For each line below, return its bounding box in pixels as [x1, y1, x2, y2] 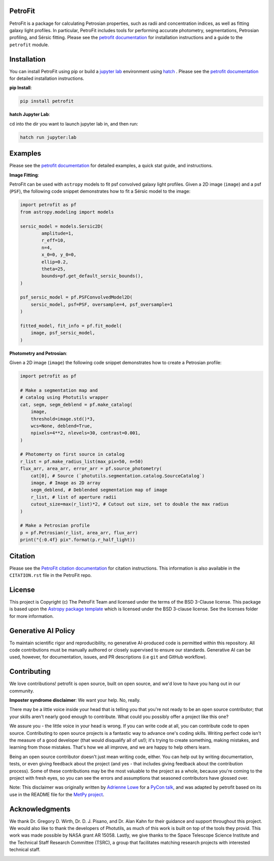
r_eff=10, [41, 237, 66, 244]
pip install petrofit [20, 98, 74, 104]
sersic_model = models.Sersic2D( [20, 223, 104, 229]
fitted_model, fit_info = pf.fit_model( [20, 323, 122, 329]
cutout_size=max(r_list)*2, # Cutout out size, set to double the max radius [30, 501, 229, 507]
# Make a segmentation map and [20, 387, 98, 393]
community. [9, 688, 34, 694]
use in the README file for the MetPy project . [9, 791, 105, 797]
